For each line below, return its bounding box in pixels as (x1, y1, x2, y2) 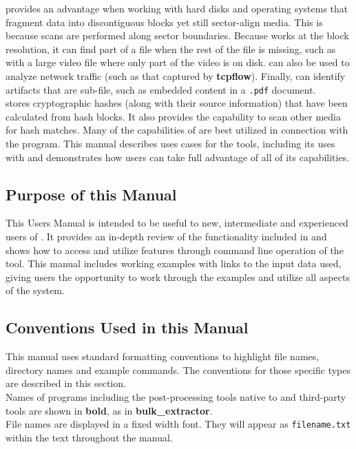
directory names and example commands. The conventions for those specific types (6, 362, 351, 377)
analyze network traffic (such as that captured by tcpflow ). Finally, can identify (6, 68, 346, 83)
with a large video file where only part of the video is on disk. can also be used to (6, 55, 350, 70)
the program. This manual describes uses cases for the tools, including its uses (6, 136, 335, 150)
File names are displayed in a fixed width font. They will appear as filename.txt (6, 417, 351, 431)
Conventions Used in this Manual (6, 317, 249, 338)
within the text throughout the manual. (6, 430, 173, 444)
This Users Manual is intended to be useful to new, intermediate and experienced (6, 216, 348, 230)
